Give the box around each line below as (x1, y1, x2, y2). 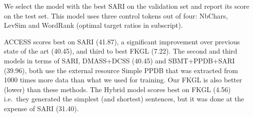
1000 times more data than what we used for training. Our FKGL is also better (4, 75, 242, 85)
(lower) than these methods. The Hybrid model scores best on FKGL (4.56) (4, 84, 231, 94)
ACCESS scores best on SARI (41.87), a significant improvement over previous (4, 36, 240, 46)
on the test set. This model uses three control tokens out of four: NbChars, (4, 10, 228, 20)
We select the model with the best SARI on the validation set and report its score (4, 1, 250, 11)
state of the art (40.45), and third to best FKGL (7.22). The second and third (4, 46, 237, 56)
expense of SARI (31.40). (4, 103, 79, 113)
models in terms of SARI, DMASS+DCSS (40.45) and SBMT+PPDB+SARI (4, 55, 235, 65)
